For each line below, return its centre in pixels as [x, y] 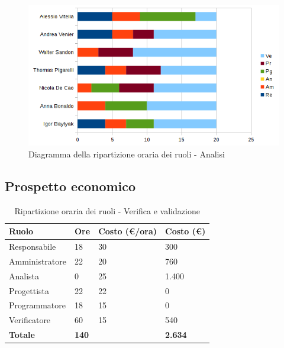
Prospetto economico [70, 186]
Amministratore [38, 261]
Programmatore [37, 305]
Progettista [29, 290]
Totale [22, 335]
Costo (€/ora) [128, 231]
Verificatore [30, 320]
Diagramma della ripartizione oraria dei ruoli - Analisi [127, 154]
